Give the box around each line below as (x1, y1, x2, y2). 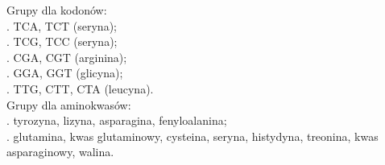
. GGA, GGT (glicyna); (6, 64, 123, 81)
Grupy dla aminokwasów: (6, 96, 131, 113)
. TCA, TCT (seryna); (6, 17, 117, 34)
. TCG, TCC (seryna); (6, 33, 118, 50)
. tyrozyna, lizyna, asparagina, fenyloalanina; (6, 112, 227, 129)
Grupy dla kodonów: (6, 2, 107, 18)
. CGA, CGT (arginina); (6, 48, 127, 65)
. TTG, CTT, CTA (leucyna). (6, 80, 154, 97)
